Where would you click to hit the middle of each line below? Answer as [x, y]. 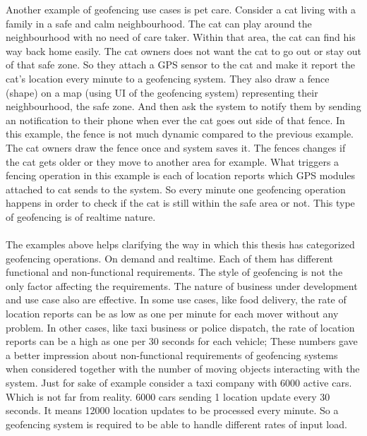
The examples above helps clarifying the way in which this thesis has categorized [180, 244]
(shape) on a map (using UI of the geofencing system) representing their [162, 92]
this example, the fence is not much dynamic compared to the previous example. [180, 134]
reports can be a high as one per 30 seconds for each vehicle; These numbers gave [182, 341]
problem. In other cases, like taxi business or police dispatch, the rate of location [180, 327]
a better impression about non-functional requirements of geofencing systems [172, 355]
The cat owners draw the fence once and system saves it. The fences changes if [176, 147]
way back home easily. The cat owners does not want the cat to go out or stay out [183, 50]
